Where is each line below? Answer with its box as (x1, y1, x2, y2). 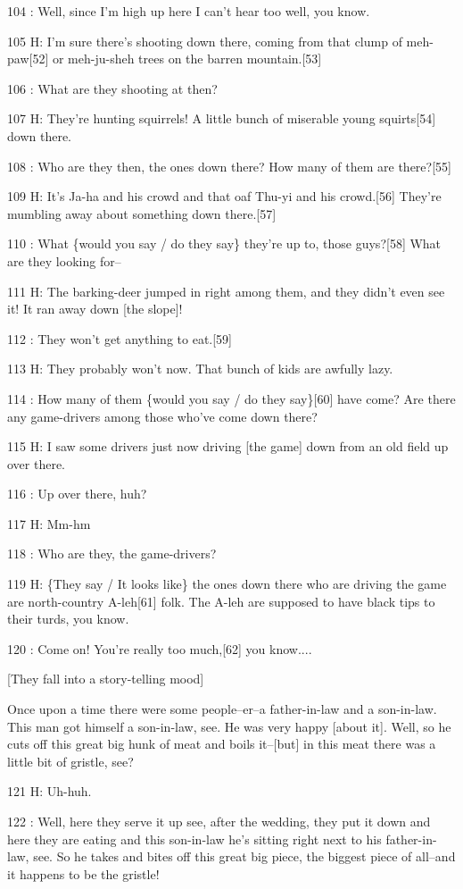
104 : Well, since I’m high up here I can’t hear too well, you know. (7, 2, 370, 20)
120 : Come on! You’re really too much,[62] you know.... (7, 639, 312, 658)
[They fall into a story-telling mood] (7, 669, 204, 688)
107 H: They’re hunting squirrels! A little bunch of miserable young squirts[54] (7, 109, 436, 128)
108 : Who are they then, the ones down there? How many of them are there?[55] (7, 156, 451, 175)
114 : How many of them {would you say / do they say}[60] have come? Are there (7, 389, 456, 407)
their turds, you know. (7, 609, 129, 628)
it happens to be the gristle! (7, 864, 160, 883)
